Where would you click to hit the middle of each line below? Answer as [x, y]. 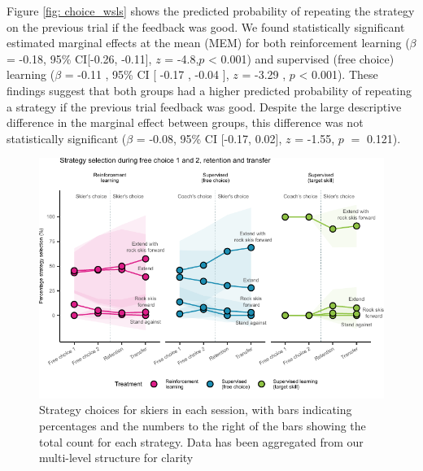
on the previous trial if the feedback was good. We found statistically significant [206, 26]
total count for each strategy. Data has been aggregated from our [201, 441]
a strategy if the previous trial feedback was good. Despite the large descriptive [204, 106]
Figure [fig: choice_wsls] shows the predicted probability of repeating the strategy [211, 11]
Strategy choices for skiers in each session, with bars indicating [196, 410]
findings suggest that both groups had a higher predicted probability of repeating [209, 90]
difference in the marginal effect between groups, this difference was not [185, 122]
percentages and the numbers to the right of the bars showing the [203, 426]
